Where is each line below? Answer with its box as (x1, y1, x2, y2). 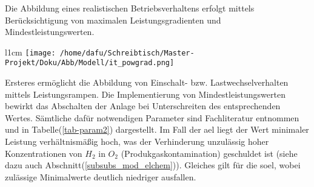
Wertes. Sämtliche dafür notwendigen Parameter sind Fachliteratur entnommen (5, 111, 299, 124)
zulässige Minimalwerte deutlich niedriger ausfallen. (5, 170, 196, 183)
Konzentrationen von (5, 147, 82, 159)
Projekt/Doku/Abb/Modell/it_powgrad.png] (5, 59, 175, 68)
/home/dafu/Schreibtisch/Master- (59, 48, 195, 57)
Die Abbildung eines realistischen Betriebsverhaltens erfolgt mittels (5, 2, 255, 14)
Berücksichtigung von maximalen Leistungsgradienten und (5, 13, 221, 26)
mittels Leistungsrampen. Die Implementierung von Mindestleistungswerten (5, 87, 286, 100)
